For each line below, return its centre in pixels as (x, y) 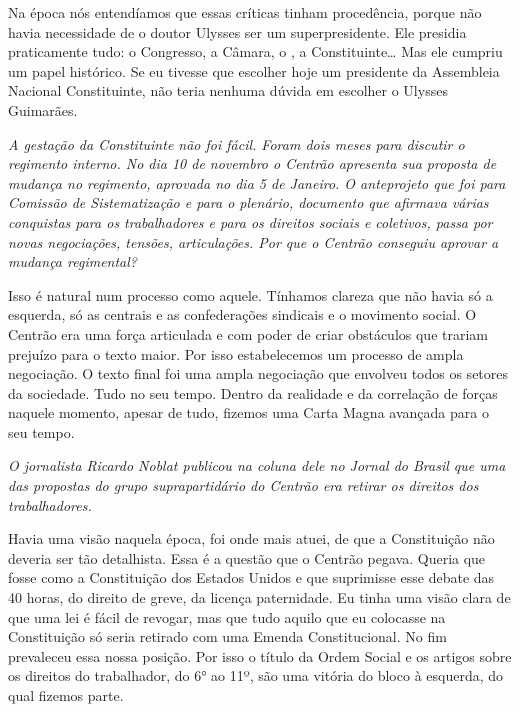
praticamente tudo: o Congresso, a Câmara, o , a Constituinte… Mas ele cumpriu (255, 51)
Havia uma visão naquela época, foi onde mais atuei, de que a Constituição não (251, 538)
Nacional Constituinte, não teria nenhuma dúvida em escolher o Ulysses (228, 90)
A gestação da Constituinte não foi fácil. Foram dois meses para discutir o (236, 143)
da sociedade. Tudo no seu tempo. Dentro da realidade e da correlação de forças (253, 392)
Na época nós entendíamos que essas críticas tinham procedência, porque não (245, 12)
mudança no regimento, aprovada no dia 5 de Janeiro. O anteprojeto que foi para (257, 182)
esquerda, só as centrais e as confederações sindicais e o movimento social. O (242, 314)
